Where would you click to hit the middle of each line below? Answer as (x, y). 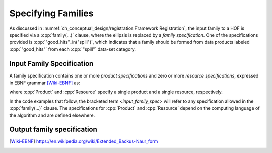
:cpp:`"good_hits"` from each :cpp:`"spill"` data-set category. (73, 49)
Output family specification (53, 130)
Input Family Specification (51, 64)
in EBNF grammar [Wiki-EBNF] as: (45, 83)
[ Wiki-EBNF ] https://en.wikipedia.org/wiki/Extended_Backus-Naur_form (84, 141)
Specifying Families (51, 13)
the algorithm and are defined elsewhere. (52, 115)
